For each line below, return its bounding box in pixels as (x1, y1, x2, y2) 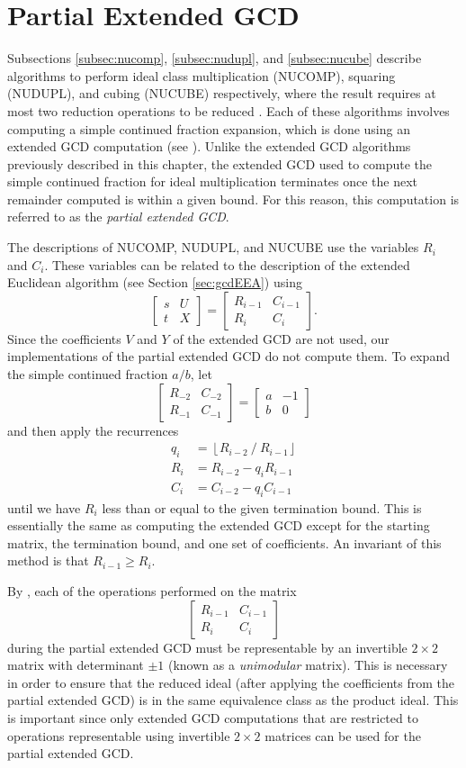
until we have (7, 498, 81, 517)
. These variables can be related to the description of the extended (44, 255, 410, 274)
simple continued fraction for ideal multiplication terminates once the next (7, 172, 418, 191)
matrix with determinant (7, 655, 144, 674)
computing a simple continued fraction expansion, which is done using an (7, 119, 410, 138)
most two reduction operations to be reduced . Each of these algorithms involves (7, 101, 450, 120)
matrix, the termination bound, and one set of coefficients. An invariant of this (7, 533, 442, 552)
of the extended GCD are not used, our (173, 329, 390, 348)
